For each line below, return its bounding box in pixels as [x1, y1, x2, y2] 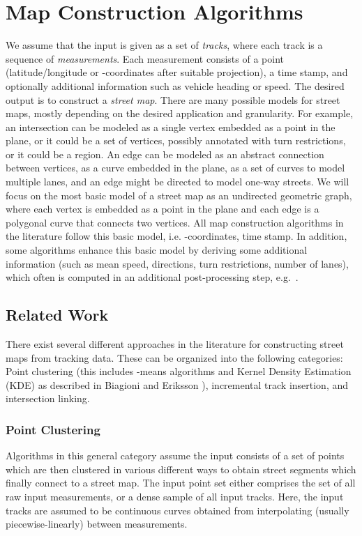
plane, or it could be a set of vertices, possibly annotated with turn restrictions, [6, 133, 346, 148]
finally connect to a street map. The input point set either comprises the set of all [6, 475, 356, 490]
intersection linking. [6, 391, 90, 406]
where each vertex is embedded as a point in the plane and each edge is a [6, 201, 319, 216]
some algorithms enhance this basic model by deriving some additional [6, 243, 308, 257]
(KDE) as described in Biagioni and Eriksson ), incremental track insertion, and [6, 377, 349, 392]
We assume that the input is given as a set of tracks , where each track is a [6, 38, 323, 52]
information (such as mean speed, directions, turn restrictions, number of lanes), [6, 256, 349, 270]
